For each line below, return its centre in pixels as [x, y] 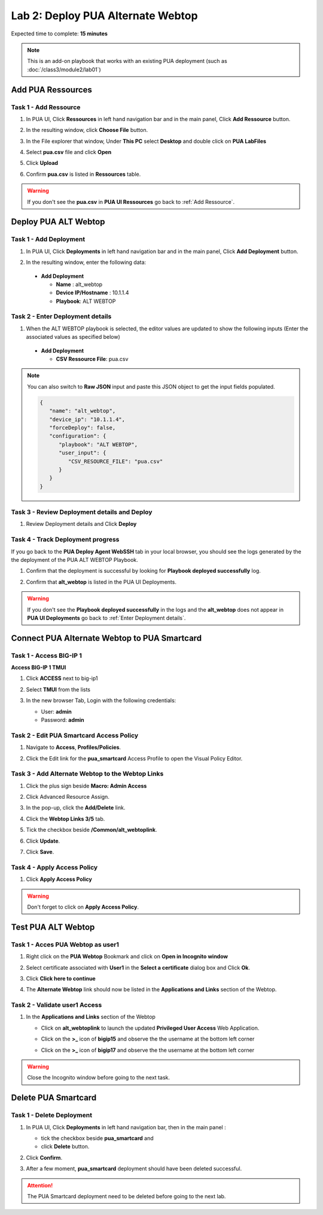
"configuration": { [77, 436]
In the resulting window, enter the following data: [86, 262]
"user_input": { [83, 453]
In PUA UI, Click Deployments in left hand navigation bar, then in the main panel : [126, 1127]
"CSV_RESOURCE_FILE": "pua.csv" [115, 461]
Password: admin [63, 720]
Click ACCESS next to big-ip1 [62, 678]
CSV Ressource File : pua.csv [92, 359]
